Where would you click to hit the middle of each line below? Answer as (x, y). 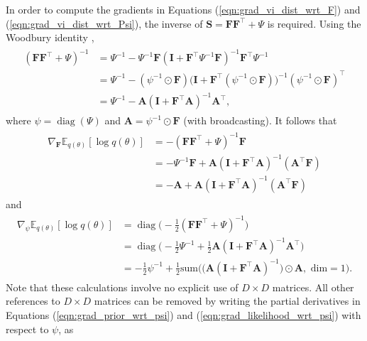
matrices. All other (313, 287)
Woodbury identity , (50, 37)
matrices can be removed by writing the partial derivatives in (227, 301)
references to (33, 301)
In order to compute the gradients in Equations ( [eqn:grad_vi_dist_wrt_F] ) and (183, 9)
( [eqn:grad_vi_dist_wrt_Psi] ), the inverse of (104, 23)
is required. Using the (314, 23)
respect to (27, 329)
